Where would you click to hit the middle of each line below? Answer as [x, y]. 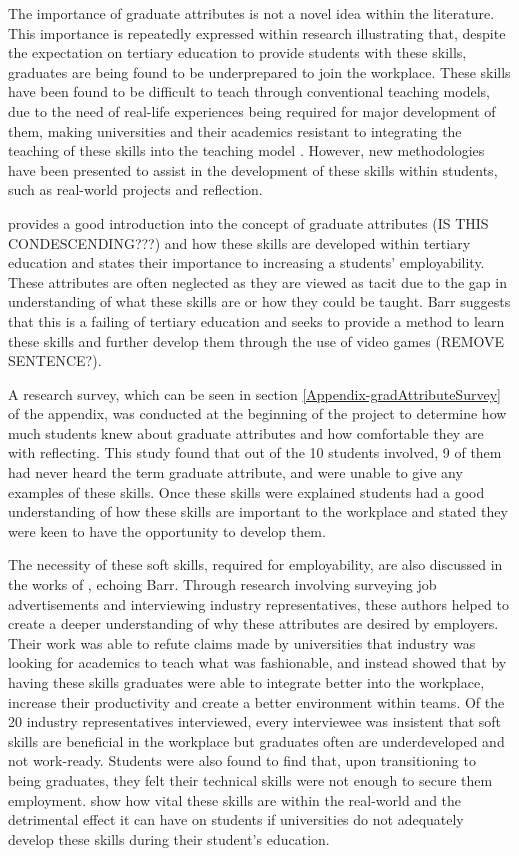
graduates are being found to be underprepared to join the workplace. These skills [259, 71]
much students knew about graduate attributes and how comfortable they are [246, 432]
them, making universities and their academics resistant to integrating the [235, 130]
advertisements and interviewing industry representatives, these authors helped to [258, 603]
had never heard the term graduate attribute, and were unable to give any [235, 472]
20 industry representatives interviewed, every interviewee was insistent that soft [255, 721]
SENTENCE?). [55, 360]
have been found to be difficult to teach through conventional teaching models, [249, 91]
